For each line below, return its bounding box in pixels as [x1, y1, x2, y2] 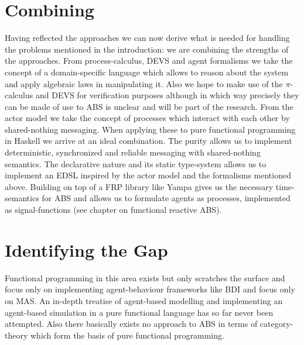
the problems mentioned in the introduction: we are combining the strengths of [5, 43, 289, 55]
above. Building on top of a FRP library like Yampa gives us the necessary [5, 180, 274, 192]
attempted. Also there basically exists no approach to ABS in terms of [5, 318, 258, 330]
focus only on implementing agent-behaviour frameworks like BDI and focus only [5, 283, 295, 295]
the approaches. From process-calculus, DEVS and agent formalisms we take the [5, 54, 293, 67]
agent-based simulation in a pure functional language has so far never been [5, 306, 274, 318]
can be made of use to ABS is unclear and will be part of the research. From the [5, 100, 293, 112]
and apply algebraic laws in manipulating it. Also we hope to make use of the [5, 77, 283, 89]
